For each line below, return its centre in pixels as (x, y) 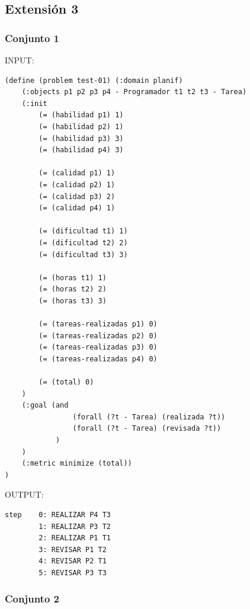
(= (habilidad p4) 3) (81, 150)
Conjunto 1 (32, 38)
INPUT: (20, 60)
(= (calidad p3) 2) (77, 196)
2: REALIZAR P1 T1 (75, 538)
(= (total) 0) (66, 382)
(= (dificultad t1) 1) (83, 231)
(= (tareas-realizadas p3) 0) (98, 347)
